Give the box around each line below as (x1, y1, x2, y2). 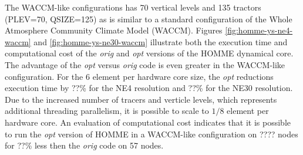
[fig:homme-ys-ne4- (225, 24, 293, 36)
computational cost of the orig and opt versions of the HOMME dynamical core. (5, 47, 294, 59)
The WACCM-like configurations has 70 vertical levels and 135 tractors (5, 1, 261, 13)
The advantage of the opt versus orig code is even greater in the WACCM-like (5, 58, 285, 70)
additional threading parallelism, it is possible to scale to (5, 105, 209, 117)
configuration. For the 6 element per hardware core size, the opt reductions (5, 70, 274, 82)
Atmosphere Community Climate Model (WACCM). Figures (5, 24, 223, 36)
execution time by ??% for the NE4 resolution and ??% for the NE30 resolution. (5, 82, 293, 94)
